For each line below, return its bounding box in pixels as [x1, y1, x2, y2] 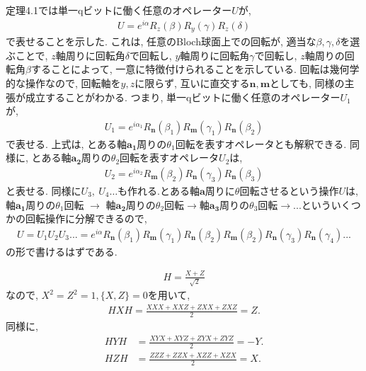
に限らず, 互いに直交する [135, 75, 250, 90]
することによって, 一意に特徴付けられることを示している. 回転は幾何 [30, 62, 350, 76]
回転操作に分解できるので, [25, 211, 147, 226]
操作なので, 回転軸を [25, 75, 121, 90]
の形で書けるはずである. [6, 244, 118, 258]
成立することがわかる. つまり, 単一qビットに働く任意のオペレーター [25, 89, 341, 104]
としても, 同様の [270, 75, 345, 90]
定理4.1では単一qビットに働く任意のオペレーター [6, 3, 232, 17]
